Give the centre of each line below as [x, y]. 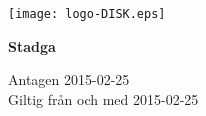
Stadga [32, 45]
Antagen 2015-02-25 [69, 79]
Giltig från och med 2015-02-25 [103, 98]
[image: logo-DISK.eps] [87, 14]
